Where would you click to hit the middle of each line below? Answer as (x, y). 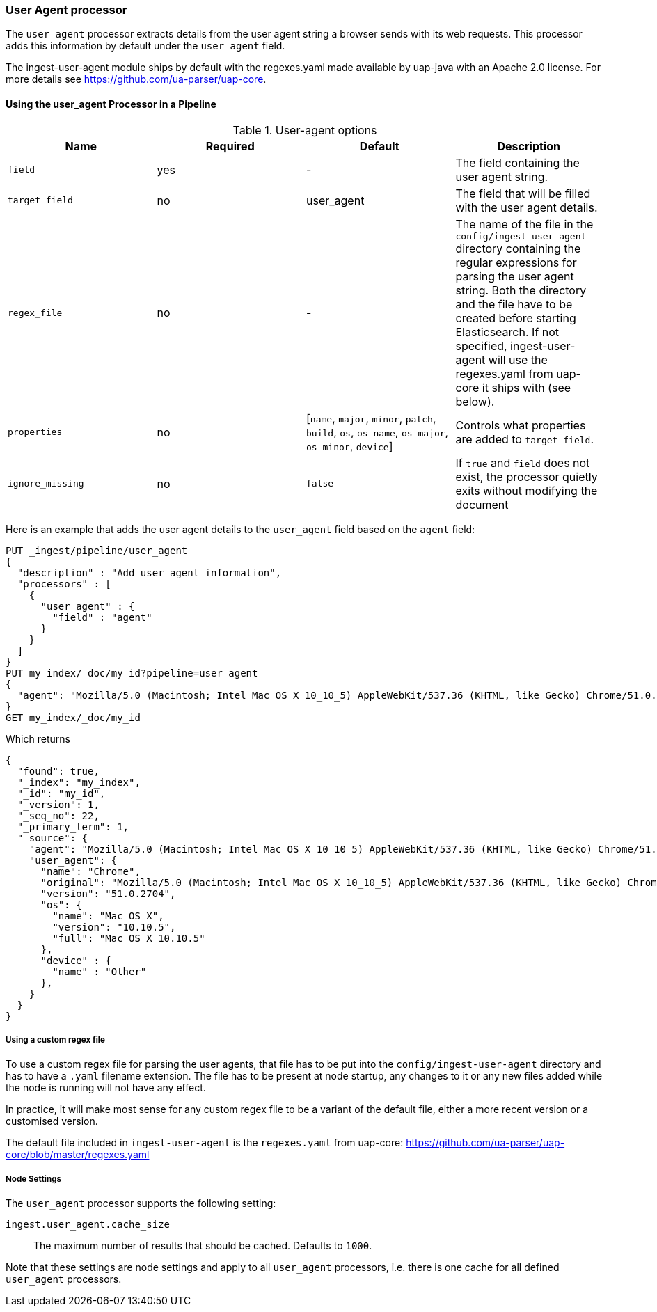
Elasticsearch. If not (507, 332)
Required (230, 146)
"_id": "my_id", (61, 793)
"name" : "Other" (100, 971)
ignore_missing (46, 484)
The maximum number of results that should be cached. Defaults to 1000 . (203, 1246)
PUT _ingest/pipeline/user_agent (97, 550)
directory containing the (518, 248)
